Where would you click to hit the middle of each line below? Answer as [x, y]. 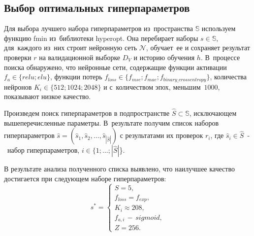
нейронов [18, 86]
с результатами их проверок [161, 135]
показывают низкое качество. [48, 96]
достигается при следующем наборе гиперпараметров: [85, 178]
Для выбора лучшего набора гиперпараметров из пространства [98, 28]
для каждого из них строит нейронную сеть [71, 48]
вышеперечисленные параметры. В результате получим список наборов [111, 122]
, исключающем [213, 113]
